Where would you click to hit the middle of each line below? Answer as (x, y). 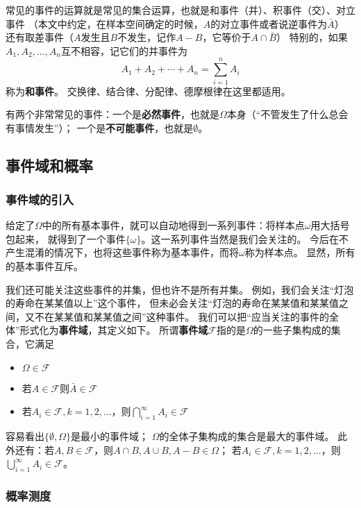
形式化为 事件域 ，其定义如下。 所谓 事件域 (114, 330)
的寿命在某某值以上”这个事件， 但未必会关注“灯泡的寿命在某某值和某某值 (172, 303)
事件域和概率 (49, 165)
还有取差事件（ (40, 37)
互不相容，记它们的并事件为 (124, 50)
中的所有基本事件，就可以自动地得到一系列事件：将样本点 (173, 225)
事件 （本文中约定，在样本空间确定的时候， (104, 23)
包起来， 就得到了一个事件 (66, 238)
